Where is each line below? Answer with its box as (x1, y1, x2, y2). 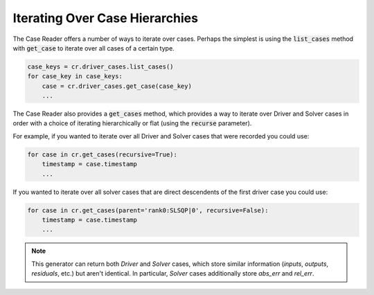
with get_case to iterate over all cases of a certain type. (12, 44, 175, 52)
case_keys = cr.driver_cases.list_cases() (27, 62, 174, 71)
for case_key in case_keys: (27, 73, 123, 80)
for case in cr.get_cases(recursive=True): (27, 150, 178, 159)
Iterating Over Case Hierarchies (12, 10, 199, 26)
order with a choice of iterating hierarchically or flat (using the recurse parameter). (12, 119, 252, 127)
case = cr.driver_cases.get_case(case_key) (42, 82, 192, 90)
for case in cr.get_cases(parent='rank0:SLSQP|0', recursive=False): (27, 206, 269, 214)
